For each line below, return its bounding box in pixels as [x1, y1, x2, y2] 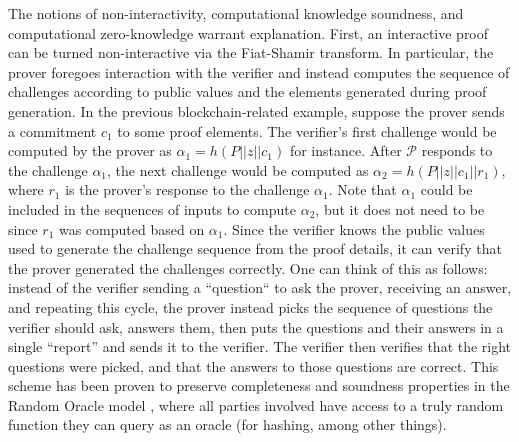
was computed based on [58, 218, 205, 239]
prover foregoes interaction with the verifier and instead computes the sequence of [8, 61, 510, 82]
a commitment [8, 120, 97, 141]
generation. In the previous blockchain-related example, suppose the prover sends [8, 100, 505, 121]
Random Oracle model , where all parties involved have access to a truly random [8, 394, 504, 415]
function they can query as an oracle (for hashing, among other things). [8, 414, 447, 435]
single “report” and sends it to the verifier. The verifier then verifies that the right [8, 336, 512, 357]
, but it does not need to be [315, 198, 485, 219]
